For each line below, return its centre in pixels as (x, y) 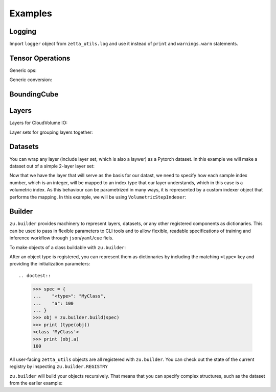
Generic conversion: (31, 80)
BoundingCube (34, 94)
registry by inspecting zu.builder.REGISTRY (59, 366)
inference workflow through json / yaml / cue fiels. (61, 238)
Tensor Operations (40, 58)
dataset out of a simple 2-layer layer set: (52, 166)
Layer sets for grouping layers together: (51, 132)
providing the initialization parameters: (50, 264)
